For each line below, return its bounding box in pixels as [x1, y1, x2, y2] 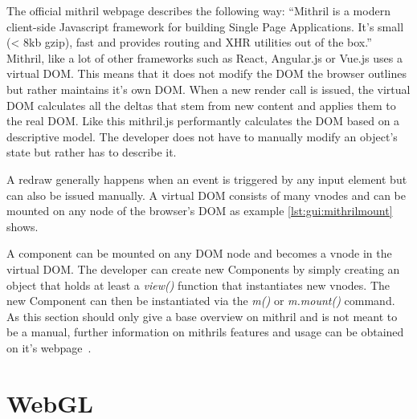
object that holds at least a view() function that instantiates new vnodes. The [6, 276, 390, 293]
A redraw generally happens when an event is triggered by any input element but [6, 170, 407, 187]
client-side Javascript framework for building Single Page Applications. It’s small [6, 18, 404, 35]
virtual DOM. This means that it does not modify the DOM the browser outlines [6, 65, 407, 82]
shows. [6, 218, 39, 234]
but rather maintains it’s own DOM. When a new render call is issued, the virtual [6, 80, 411, 97]
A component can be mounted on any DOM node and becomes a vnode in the [6, 245, 392, 262]
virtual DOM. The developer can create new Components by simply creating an [6, 260, 400, 277]
